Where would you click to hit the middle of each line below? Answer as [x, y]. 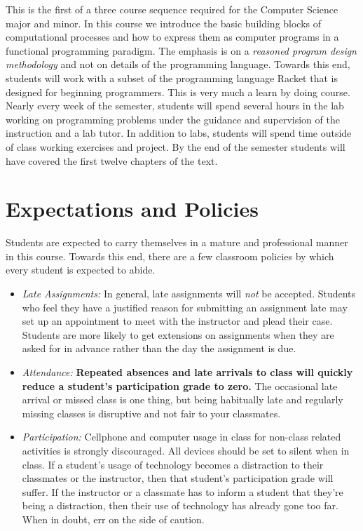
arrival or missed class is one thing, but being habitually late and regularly [183, 399]
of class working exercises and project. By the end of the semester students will [176, 146]
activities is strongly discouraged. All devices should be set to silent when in [186, 450]
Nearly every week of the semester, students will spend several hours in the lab [175, 106]
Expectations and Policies [132, 209]
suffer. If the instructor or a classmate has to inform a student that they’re [183, 491]
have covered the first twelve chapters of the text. [112, 160]
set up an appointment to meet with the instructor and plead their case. [177, 321]
